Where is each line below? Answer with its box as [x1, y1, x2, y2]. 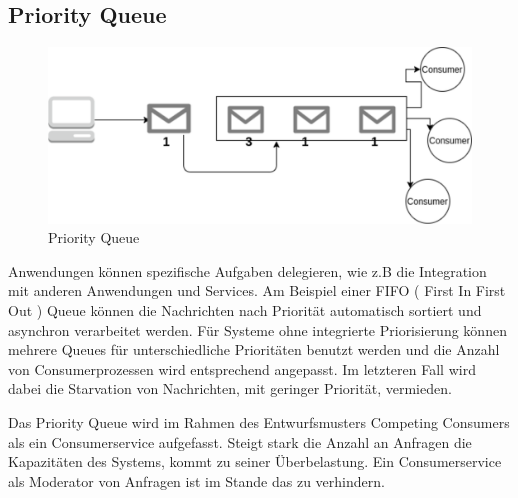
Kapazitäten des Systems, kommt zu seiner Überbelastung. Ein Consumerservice [8, 451, 502, 472]
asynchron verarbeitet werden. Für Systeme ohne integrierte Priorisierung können [8, 319, 507, 340]
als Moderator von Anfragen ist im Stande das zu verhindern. [8, 470, 385, 491]
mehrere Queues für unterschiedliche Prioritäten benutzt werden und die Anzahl [8, 339, 500, 360]
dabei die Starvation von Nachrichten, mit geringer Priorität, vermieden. [8, 378, 452, 399]
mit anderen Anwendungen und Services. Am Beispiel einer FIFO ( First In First [8, 280, 506, 301]
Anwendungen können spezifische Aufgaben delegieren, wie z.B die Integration [8, 260, 487, 281]
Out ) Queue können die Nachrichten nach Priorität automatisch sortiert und [8, 299, 482, 320]
